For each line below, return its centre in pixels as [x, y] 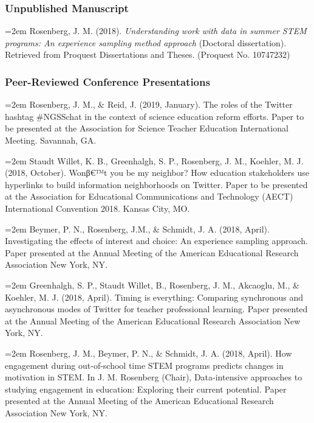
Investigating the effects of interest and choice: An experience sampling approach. [156, 241]
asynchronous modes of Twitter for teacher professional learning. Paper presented [156, 309]
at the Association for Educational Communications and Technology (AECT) [149, 196]
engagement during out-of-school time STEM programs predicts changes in [144, 365]
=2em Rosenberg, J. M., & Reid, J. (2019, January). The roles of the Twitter [149, 104]
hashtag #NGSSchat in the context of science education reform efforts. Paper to [155, 116]
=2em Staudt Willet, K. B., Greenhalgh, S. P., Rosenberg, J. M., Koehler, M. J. [154, 160]
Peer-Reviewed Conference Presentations [108, 81]
